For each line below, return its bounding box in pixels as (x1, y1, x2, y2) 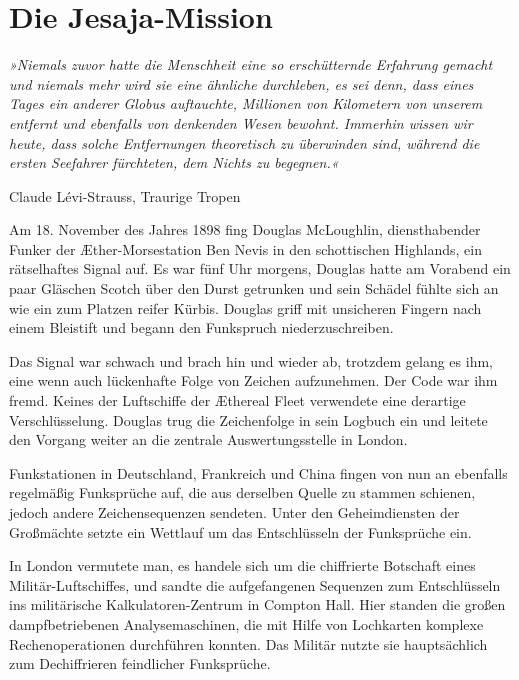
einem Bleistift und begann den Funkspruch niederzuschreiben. (9, 317, 394, 338)
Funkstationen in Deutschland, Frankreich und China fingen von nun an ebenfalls (9, 462, 508, 483)
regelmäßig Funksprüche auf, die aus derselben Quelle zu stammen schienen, (9, 482, 476, 503)
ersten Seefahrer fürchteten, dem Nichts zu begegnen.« (9, 152, 339, 173)
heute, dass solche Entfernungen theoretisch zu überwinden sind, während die (9, 132, 480, 153)
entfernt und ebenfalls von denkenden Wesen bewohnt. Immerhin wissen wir (9, 112, 473, 133)
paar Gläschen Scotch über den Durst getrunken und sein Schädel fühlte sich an (9, 278, 499, 299)
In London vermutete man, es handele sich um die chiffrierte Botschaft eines (9, 555, 476, 576)
